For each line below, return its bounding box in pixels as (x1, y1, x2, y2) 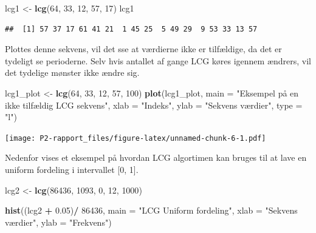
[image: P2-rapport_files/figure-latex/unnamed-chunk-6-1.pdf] (5, 133, 266, 143)
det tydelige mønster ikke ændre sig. (5, 66, 140, 79)
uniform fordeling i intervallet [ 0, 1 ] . (5, 163, 139, 175)
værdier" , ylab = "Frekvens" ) (5, 215, 112, 228)
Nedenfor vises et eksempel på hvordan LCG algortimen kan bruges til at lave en (5, 151, 307, 164)
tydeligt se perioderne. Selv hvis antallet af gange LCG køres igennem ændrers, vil (5, 54, 312, 67)
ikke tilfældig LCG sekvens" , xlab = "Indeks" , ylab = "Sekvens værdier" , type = (5, 98, 303, 111)
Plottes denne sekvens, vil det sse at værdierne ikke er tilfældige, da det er (5, 42, 282, 55)
